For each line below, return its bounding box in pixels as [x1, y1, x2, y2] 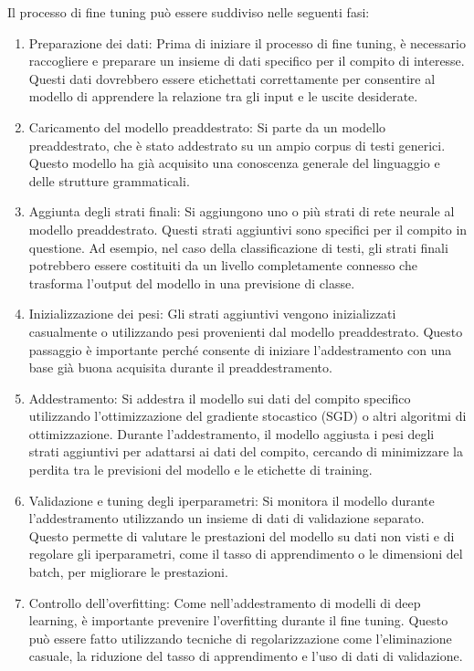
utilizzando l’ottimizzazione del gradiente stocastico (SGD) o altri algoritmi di [28, 406, 467, 425]
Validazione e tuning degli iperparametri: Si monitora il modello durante [28, 490, 435, 509]
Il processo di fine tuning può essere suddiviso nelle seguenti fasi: [7, 3, 370, 21]
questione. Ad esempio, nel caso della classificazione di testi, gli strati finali [28, 237, 448, 257]
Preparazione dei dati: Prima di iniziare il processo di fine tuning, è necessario [28, 33, 466, 52]
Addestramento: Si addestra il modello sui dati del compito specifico [28, 388, 411, 407]
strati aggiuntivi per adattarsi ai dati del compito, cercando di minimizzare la [28, 442, 463, 461]
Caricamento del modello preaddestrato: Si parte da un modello [28, 117, 386, 136]
